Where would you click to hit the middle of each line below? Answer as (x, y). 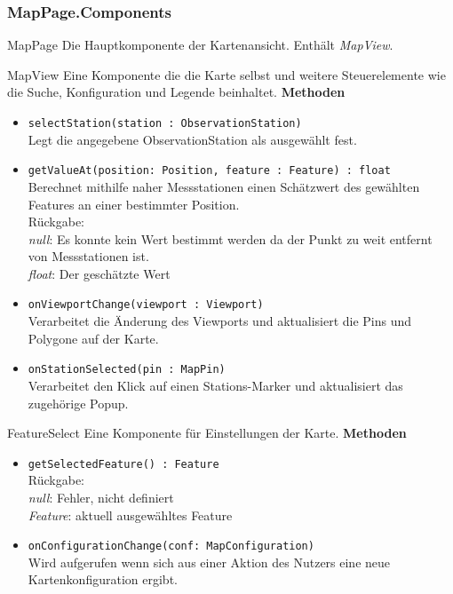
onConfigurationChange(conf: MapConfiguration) (171, 546)
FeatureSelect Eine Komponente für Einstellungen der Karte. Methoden (207, 433)
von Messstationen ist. (88, 256)
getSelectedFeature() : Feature (123, 464)
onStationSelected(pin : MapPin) (127, 370)
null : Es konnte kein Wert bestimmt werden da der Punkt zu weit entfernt (230, 238)
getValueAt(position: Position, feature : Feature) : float (209, 171)
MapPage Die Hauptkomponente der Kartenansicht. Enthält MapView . (200, 45)
